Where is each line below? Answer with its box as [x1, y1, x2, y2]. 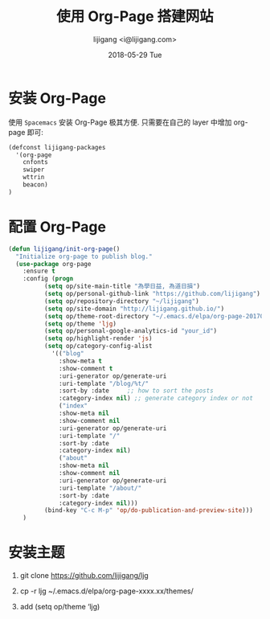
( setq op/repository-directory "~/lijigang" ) [43, 297, 199, 305]
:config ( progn [22, 275, 74, 283]
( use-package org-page [15, 260, 92, 268]
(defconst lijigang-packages [8, 143, 106, 151]
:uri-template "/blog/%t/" [59, 379, 149, 387]
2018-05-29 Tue [108, 50, 162, 59]
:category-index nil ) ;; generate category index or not [59, 395, 253, 403]
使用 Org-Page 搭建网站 [55, 7, 215, 26]
